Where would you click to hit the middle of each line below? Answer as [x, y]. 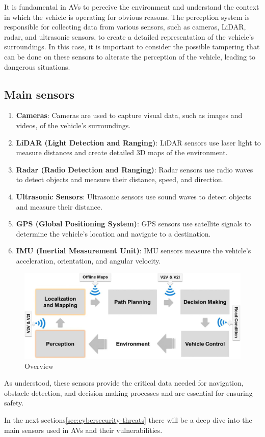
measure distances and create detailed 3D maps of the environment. [122, 152]
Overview [39, 366]
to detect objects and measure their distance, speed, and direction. [120, 179]
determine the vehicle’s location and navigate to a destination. [113, 233]
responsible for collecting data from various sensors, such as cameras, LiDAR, [125, 27]
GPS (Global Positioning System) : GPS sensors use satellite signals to [134, 224]
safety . [14, 403]
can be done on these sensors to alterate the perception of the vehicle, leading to [130, 56]
